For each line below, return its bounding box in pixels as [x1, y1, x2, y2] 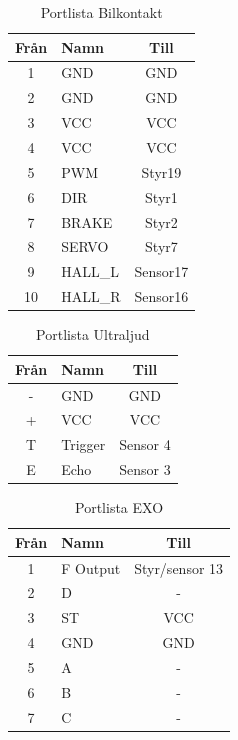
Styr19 [141, 161, 182, 182]
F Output [61, 557, 121, 578]
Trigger [61, 434, 106, 455]
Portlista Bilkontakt [40, 2, 163, 22]
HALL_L [61, 261, 119, 282]
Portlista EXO [75, 497, 164, 518]
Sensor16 [134, 286, 189, 307]
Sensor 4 [119, 434, 171, 455]
